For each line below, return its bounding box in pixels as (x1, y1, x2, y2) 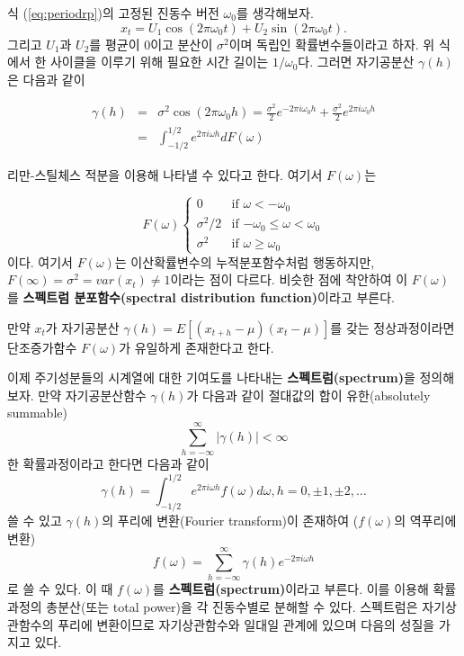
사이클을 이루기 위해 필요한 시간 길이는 (49, 52, 269, 71)
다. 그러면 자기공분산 (298, 52, 415, 71)
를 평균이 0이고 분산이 (89, 34, 213, 53)
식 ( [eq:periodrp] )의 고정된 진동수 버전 (7, 4, 219, 22)
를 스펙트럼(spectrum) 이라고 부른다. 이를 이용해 (153, 580, 429, 598)
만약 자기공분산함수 (38, 385, 147, 404)
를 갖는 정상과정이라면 (330, 318, 455, 337)
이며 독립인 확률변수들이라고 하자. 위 (228, 34, 435, 53)
